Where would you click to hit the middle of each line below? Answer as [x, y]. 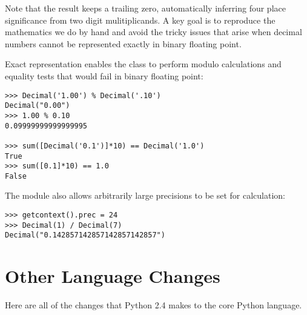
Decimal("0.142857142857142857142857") [85, 235]
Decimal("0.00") [38, 106]
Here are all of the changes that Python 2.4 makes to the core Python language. [153, 305]
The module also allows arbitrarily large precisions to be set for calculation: [145, 195]
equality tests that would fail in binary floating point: [104, 75]
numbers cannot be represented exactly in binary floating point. [123, 43]
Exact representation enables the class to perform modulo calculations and [143, 64]
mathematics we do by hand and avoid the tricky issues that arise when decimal [153, 32]
